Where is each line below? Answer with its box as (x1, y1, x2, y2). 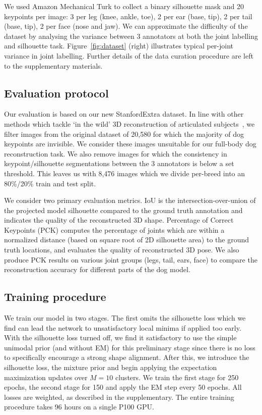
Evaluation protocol (4, 85, 109, 100)
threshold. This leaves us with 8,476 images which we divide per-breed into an (4, 168, 245, 178)
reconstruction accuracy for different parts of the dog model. (4, 264, 190, 275)
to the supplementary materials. (4, 60, 103, 71)
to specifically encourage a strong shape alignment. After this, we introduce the (4, 352, 249, 362)
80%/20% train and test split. (4, 178, 96, 188)
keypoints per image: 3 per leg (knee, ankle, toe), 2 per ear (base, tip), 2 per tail (4, 11, 252, 21)
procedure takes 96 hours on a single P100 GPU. (4, 401, 154, 412)
